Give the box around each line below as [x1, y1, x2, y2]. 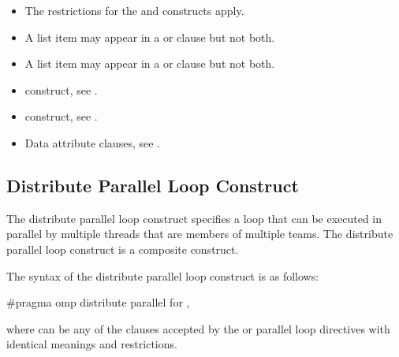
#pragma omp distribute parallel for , [6, 294, 190, 311]
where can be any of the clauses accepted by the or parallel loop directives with [6, 320, 390, 337]
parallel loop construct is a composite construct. [6, 240, 239, 257]
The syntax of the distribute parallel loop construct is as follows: [6, 267, 319, 284]
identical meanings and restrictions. [6, 336, 177, 352]
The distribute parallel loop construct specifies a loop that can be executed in [6, 210, 382, 226]
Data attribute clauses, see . [24, 134, 160, 151]
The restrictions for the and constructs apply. [24, 2, 244, 18]
